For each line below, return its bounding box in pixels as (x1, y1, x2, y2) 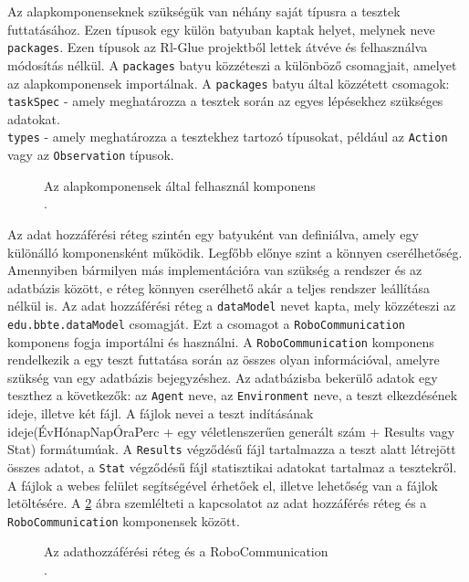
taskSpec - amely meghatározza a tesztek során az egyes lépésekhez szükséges (7, 91, 443, 111)
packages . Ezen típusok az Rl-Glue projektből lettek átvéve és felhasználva (7, 37, 428, 57)
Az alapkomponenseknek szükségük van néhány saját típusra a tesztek (7, 2, 401, 20)
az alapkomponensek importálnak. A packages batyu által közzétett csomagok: (7, 73, 450, 92)
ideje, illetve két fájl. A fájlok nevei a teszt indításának (7, 404, 314, 423)
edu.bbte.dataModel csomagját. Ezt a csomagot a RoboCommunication (7, 313, 405, 333)
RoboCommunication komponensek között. (7, 511, 240, 530)
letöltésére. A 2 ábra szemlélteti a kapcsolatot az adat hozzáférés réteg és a (7, 493, 427, 513)
